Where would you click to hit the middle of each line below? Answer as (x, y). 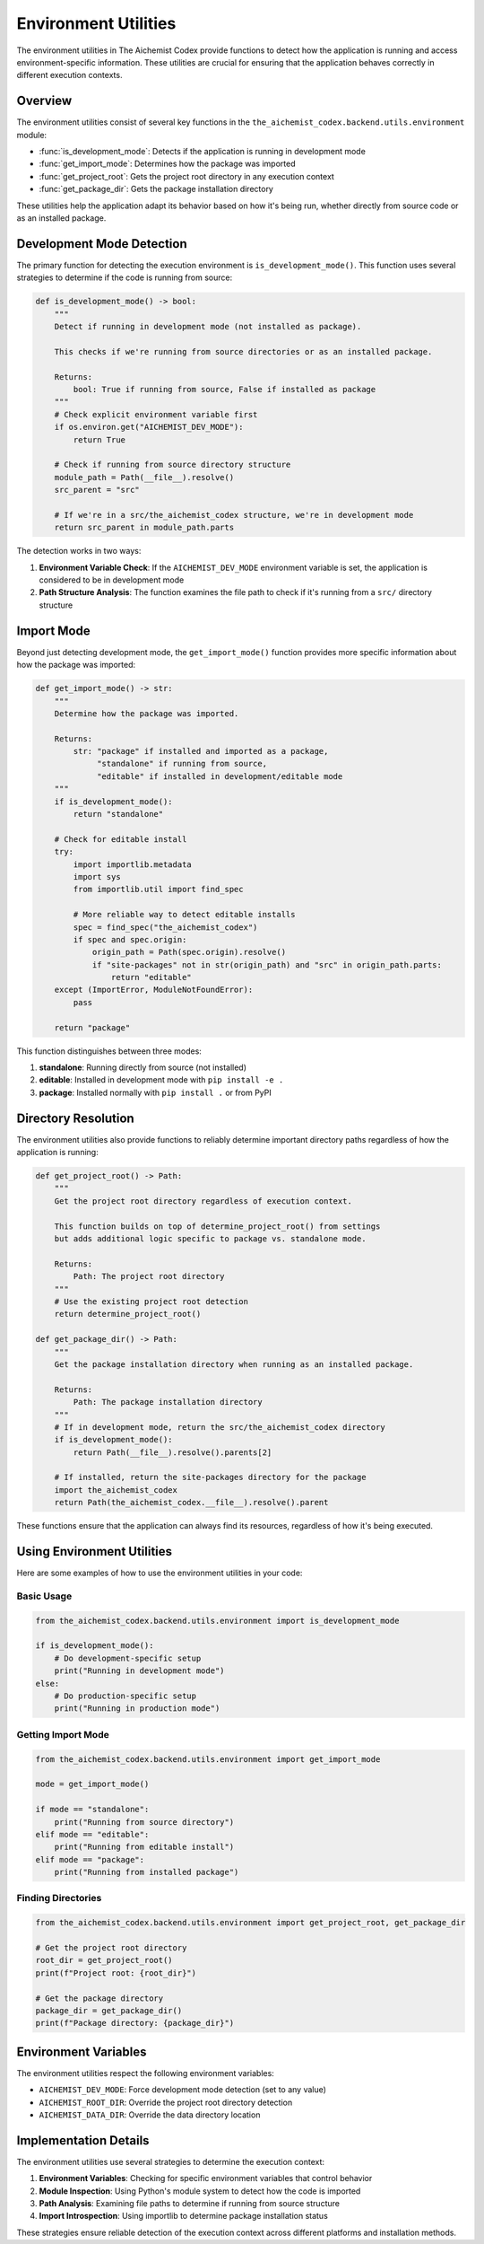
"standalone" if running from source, (182, 764)
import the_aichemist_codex (116, 1490)
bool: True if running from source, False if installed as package (225, 389)
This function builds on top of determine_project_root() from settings (217, 1226)
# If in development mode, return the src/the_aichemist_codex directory (220, 1427)
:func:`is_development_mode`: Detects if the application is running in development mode (203, 152)
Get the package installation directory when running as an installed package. (234, 1364)
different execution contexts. (69, 75)
